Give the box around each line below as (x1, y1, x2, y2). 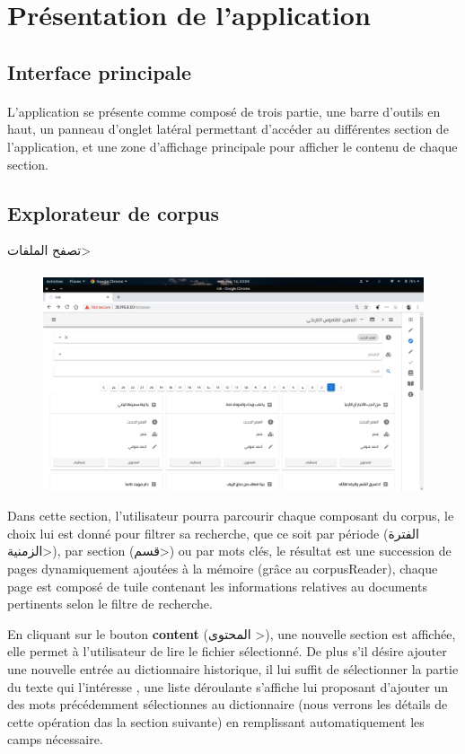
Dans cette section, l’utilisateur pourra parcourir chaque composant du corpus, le (7, 506, 454, 525)
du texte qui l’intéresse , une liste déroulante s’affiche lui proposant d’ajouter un (7, 677, 448, 696)
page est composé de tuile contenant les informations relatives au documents (7, 576, 427, 595)
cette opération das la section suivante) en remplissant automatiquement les (7, 712, 425, 731)
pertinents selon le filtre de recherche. (7, 594, 213, 613)
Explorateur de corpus (7, 198, 220, 226)
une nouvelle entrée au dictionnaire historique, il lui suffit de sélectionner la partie (7, 659, 459, 678)
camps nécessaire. (7, 730, 103, 749)
